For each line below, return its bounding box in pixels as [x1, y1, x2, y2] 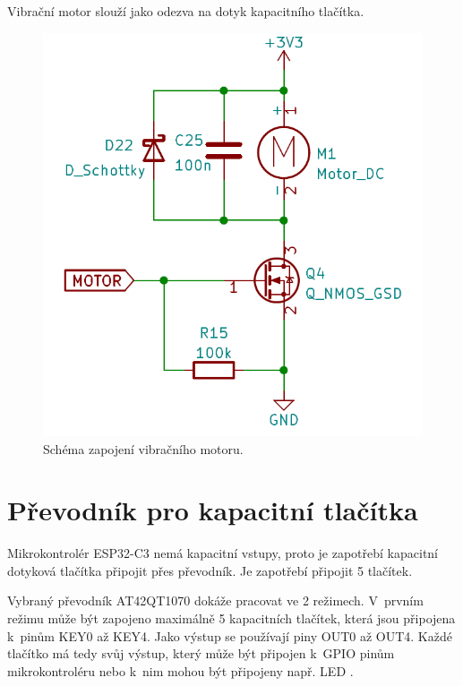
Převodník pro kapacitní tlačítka [7, 492, 418, 528]
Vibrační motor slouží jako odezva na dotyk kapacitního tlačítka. [7, 2, 364, 20]
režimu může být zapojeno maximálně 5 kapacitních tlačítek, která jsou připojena [7, 609, 456, 628]
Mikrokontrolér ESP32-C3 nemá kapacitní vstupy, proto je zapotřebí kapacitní [7, 544, 439, 562]
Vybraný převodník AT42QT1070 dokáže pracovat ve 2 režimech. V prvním [7, 591, 424, 610]
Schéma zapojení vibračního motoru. [43, 439, 244, 458]
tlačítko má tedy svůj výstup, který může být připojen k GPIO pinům [7, 644, 395, 663]
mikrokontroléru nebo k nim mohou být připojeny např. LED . [7, 661, 354, 680]
